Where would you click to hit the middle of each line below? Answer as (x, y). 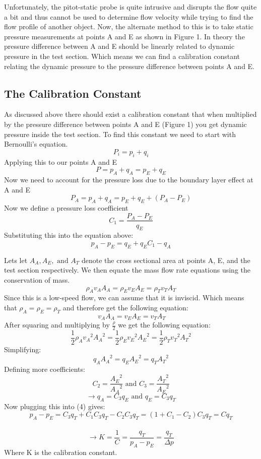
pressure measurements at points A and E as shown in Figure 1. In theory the (124, 36)
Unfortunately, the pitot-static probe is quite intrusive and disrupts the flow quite (130, 7)
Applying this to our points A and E (61, 161)
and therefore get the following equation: (125, 307)
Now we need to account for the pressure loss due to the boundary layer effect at (129, 179)
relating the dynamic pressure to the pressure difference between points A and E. (129, 66)
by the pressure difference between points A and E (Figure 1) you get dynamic (125, 124)
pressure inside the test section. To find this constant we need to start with (120, 134)
